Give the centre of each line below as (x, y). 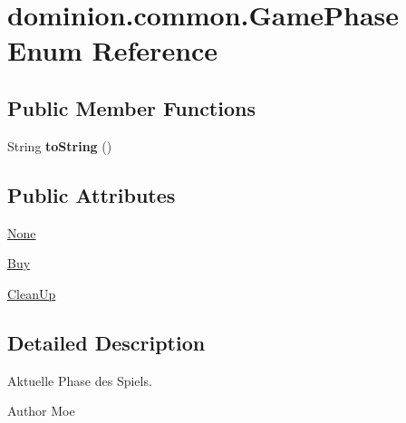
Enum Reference (113, 50)
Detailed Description (106, 342)
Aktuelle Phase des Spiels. (80, 380)
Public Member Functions (131, 107)
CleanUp (32, 293)
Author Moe (41, 411)
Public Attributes (92, 194)
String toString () (60, 145)
